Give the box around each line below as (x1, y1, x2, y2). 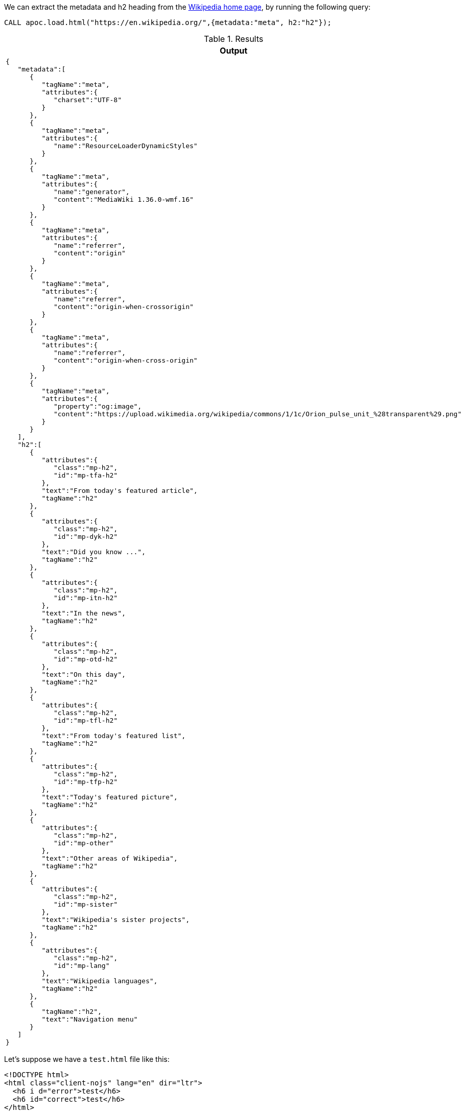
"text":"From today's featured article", (41, 487, 198, 494)
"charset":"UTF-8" (53, 96, 122, 104)
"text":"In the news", (41, 609, 126, 617)
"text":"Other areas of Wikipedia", (41, 855, 178, 862)
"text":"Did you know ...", (41, 548, 146, 556)
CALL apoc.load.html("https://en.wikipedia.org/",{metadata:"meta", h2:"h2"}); (4, 18, 332, 27)
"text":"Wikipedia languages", (41, 977, 158, 985)
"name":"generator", (53, 188, 130, 196)
